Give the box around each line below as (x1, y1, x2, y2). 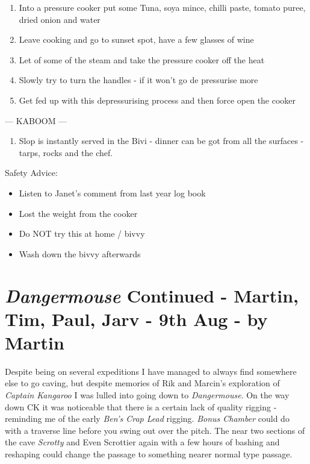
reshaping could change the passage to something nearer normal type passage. (5, 447, 293, 460)
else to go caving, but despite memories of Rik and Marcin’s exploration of (5, 377, 280, 389)
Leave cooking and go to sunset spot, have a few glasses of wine (19, 33, 254, 46)
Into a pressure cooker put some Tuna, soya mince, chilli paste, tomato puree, (19, 1, 306, 13)
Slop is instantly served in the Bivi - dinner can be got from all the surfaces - (19, 134, 304, 147)
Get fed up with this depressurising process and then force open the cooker (19, 93, 296, 106)
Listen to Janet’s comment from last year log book (19, 186, 206, 199)
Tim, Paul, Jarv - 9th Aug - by (5, 306, 268, 331)
